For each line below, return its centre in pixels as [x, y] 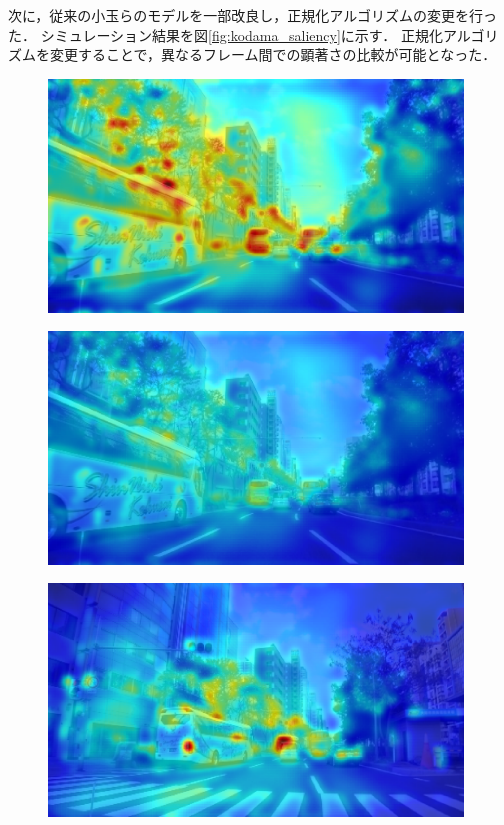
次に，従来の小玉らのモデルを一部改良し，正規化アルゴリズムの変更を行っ [252, 15]
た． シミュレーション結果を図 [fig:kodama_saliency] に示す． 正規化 [225, 34]
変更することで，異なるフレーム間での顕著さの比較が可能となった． [273, 54]
